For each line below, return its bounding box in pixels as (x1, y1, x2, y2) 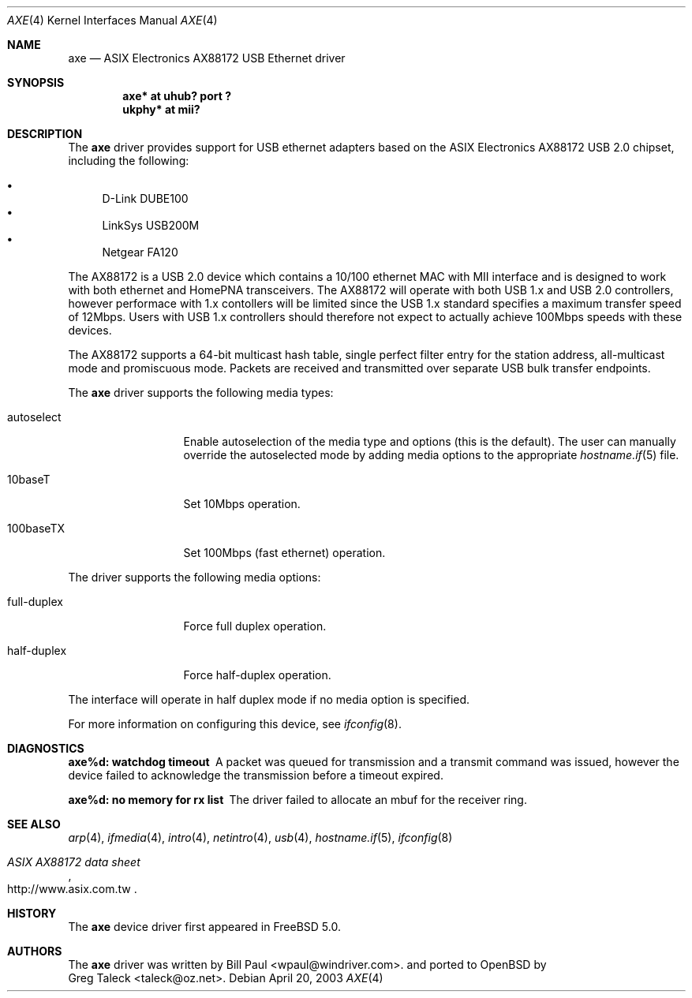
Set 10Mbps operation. (183, 497, 301, 510)
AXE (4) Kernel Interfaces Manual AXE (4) (7, 13, 218, 27)
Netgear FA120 (102, 245, 178, 259)
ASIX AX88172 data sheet (7, 855, 140, 869)
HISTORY (7, 906, 57, 920)
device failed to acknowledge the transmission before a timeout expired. (68, 768, 443, 782)
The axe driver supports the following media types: (68, 386, 334, 399)
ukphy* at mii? (122, 103, 200, 116)
